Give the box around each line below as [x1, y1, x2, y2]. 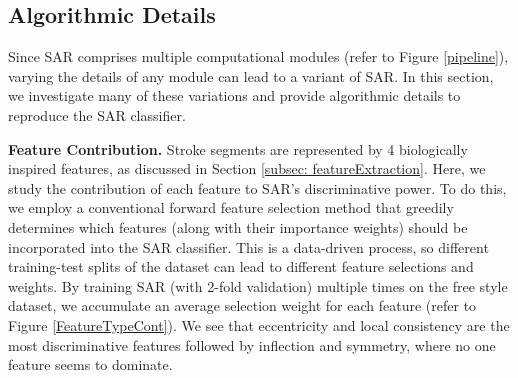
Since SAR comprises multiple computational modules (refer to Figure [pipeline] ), [8, 46, 509, 67]
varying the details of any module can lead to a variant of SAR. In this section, [8, 65, 494, 86]
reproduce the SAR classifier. [8, 104, 186, 125]
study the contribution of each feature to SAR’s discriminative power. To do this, [8, 177, 507, 198]
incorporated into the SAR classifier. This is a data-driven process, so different [8, 236, 489, 257]
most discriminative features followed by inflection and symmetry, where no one [8, 334, 496, 355]
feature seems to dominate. [8, 354, 173, 375]
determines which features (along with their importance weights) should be [8, 216, 468, 237]
